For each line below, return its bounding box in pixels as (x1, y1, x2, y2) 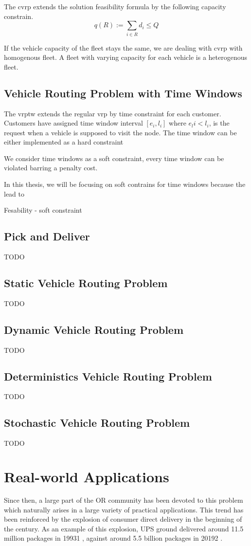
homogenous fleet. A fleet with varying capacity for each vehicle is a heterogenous (4, 52, 248, 62)
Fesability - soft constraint (4, 205, 82, 215)
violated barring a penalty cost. (4, 163, 98, 173)
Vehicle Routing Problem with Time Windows (4, 85, 242, 100)
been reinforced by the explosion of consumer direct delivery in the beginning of (4, 514, 242, 524)
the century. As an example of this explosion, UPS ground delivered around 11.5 (4, 523, 244, 533)
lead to (4, 188, 24, 199)
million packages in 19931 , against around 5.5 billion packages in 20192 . (4, 533, 223, 543)
